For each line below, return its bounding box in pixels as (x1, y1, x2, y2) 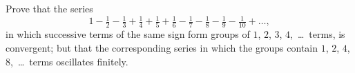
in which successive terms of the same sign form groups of (6, 27, 250, 41)
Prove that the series (6, 1, 93, 15)
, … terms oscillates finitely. (10, 54, 128, 68)
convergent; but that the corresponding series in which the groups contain (6, 41, 318, 55)
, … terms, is (290, 27, 345, 41)
